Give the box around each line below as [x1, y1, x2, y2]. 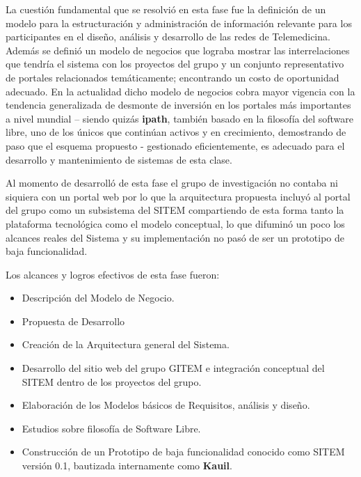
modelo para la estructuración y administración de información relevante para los [6, 15, 352, 30]
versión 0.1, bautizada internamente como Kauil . [22, 458, 232, 473]
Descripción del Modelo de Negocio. [22, 290, 175, 305]
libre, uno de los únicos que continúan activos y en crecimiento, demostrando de [6, 125, 346, 139]
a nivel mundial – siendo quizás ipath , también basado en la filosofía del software [6, 111, 354, 125]
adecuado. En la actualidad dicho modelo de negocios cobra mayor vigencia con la [6, 84, 355, 98]
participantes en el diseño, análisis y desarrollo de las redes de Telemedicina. [6, 29, 330, 44]
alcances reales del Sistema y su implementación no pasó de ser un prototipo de [6, 230, 345, 244]
